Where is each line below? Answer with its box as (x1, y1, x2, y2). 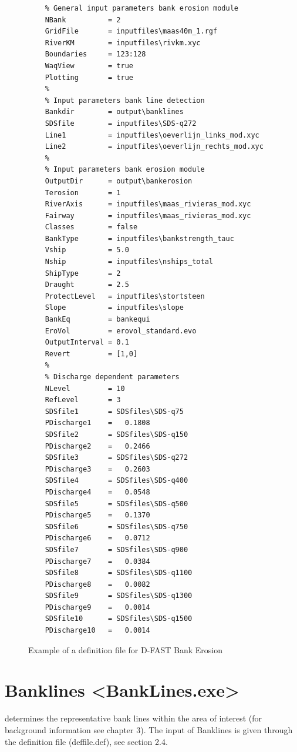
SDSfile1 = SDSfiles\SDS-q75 (45, 407, 184, 416)
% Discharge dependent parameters (45, 373, 180, 381)
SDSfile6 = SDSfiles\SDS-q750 (45, 522, 188, 531)
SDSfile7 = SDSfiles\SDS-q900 (45, 545, 188, 554)
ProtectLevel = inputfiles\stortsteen (45, 292, 205, 300)
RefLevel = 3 (45, 396, 121, 405)
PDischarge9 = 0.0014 (45, 603, 150, 611)
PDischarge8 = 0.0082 (45, 580, 150, 589)
